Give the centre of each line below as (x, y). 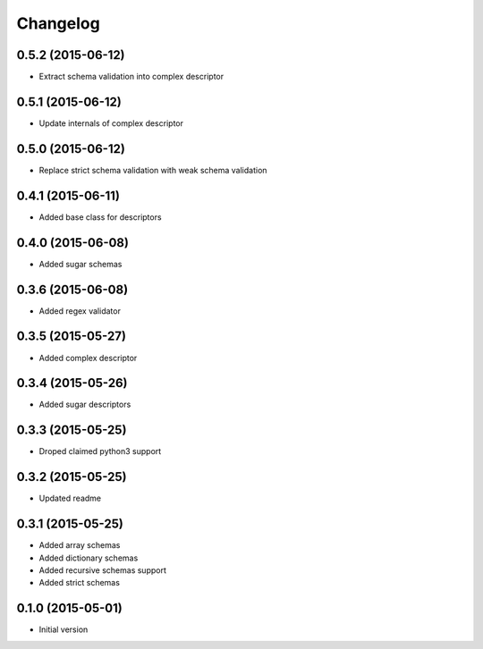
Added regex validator (80, 311)
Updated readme (70, 498)
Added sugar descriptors (85, 405)
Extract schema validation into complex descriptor (131, 77)
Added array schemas (80, 545)
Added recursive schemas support (103, 570)
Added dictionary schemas (89, 558)
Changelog (58, 23)
